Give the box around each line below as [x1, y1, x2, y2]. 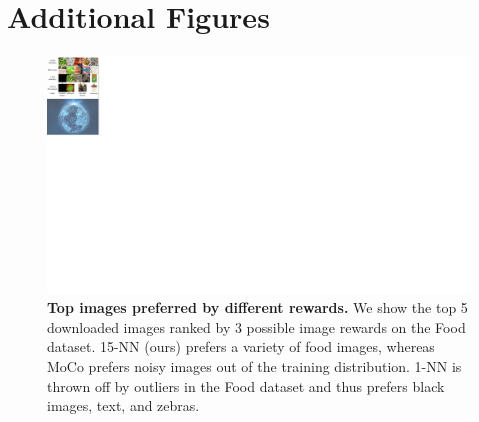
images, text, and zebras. [47, 395, 200, 416]
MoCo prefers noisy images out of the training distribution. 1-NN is [47, 356, 462, 376]
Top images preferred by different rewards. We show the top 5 [47, 297, 468, 318]
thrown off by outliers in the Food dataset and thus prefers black [47, 375, 445, 396]
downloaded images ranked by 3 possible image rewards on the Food [47, 316, 466, 337]
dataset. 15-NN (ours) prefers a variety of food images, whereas [47, 336, 435, 357]
